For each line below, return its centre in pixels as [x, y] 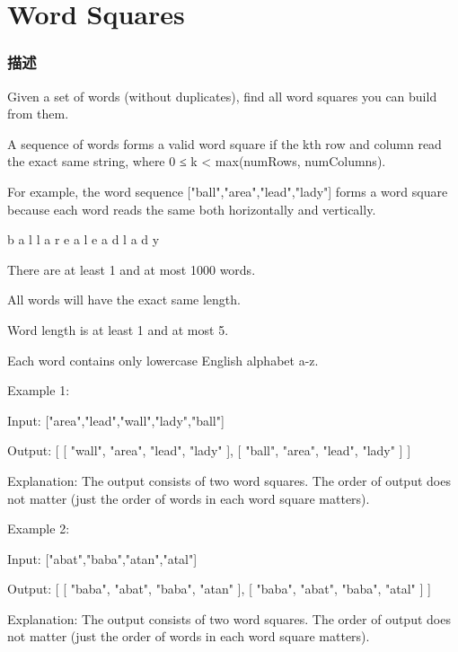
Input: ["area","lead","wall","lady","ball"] [116, 420]
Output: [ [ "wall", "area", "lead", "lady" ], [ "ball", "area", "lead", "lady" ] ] [209, 450]
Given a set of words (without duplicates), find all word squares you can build [222, 96]
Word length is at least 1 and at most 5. [118, 329]
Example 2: [39, 529]
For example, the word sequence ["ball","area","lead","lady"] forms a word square [228, 191]
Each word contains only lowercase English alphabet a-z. [163, 360]
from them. [38, 114]
